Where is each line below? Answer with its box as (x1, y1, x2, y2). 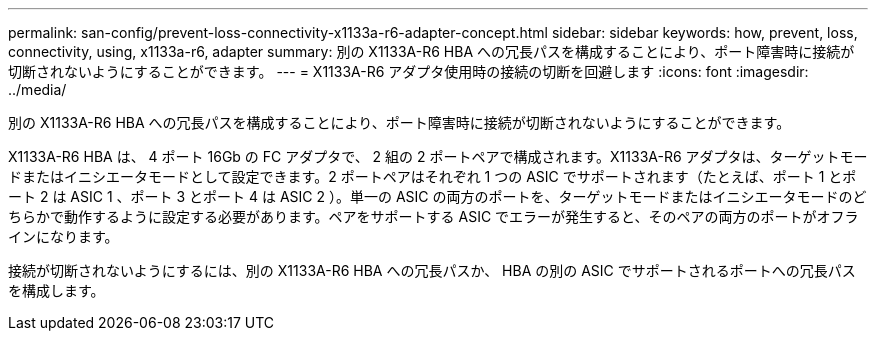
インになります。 (8, 228, 119, 245)
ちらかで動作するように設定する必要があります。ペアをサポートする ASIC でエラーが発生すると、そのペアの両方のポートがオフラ (8, 208, 859, 225)
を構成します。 (8, 282, 105, 299)
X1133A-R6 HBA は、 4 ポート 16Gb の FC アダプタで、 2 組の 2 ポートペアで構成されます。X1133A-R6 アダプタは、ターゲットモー (8, 148, 868, 165)
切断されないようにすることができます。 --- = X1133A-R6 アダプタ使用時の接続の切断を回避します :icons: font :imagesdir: (8, 63, 809, 80)
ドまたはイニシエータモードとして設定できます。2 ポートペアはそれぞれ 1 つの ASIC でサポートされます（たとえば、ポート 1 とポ (8, 168, 857, 185)
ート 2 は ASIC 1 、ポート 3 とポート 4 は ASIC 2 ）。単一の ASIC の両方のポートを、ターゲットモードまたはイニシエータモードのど (8, 188, 867, 205)
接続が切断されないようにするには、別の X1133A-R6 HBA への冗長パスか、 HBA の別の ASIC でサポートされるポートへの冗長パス (8, 262, 856, 279)
